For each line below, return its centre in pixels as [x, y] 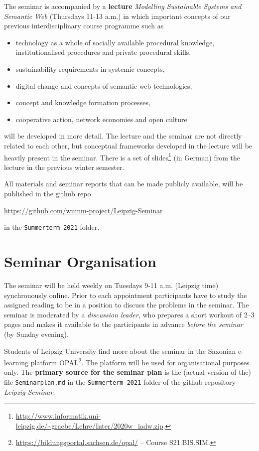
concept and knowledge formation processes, [83, 102]
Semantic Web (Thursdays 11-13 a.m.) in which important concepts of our [117, 16]
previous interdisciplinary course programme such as [84, 26]
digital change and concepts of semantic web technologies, [104, 85]
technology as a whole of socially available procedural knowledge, [115, 42]
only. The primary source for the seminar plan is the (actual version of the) [128, 372]
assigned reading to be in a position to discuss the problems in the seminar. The [127, 305]
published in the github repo [48, 193]
